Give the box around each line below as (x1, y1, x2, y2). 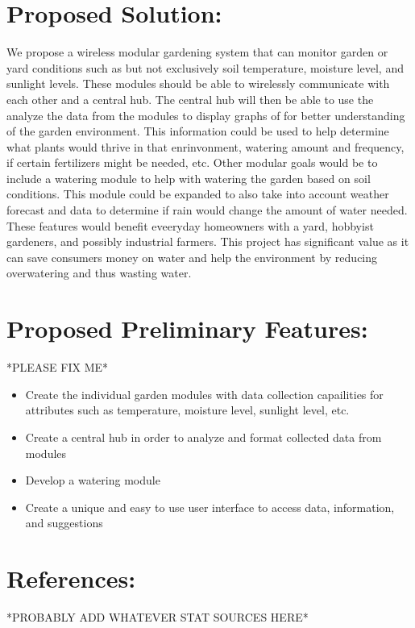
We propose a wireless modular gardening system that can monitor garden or (6, 44, 388, 60)
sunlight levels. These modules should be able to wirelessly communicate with (6, 75, 390, 92)
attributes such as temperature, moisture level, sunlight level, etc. (25, 401, 350, 418)
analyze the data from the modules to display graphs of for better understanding (6, 106, 405, 123)
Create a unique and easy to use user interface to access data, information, (25, 498, 395, 515)
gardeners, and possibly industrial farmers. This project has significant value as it (6, 233, 409, 250)
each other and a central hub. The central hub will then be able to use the (6, 90, 374, 107)
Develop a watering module (25, 472, 160, 489)
